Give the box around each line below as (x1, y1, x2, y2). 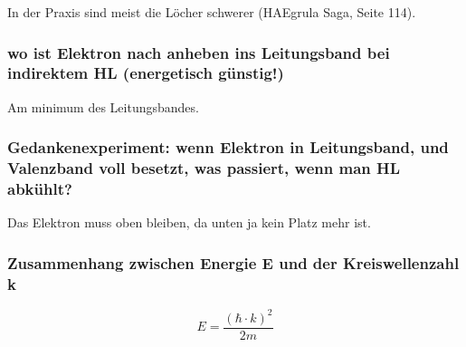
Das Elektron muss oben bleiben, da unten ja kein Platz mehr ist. (7, 213, 371, 232)
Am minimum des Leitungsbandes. (7, 97, 199, 116)
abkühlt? (7, 178, 72, 200)
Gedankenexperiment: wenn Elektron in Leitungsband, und (7, 136, 449, 159)
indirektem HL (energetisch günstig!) (7, 62, 284, 84)
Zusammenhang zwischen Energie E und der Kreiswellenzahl (7, 251, 460, 274)
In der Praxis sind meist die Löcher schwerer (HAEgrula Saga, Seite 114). (7, 3, 416, 21)
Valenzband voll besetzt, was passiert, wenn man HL (7, 157, 401, 179)
